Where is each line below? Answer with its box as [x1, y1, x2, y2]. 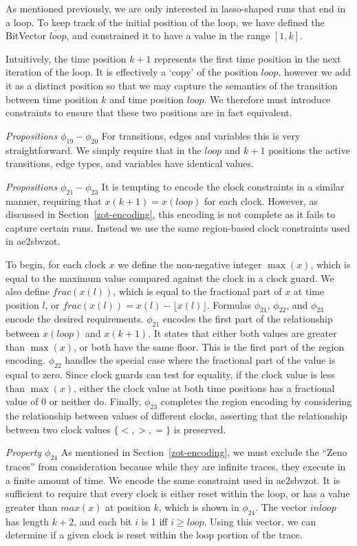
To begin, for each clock [6, 256, 106, 271]
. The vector [255, 500, 307, 514]
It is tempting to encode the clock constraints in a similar [101, 179, 345, 193]
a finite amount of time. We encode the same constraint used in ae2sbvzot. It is [6, 472, 340, 487]
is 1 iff [141, 514, 168, 528]
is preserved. [173, 422, 226, 436]
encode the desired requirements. [6, 312, 144, 326]
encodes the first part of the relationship [162, 312, 333, 326]
